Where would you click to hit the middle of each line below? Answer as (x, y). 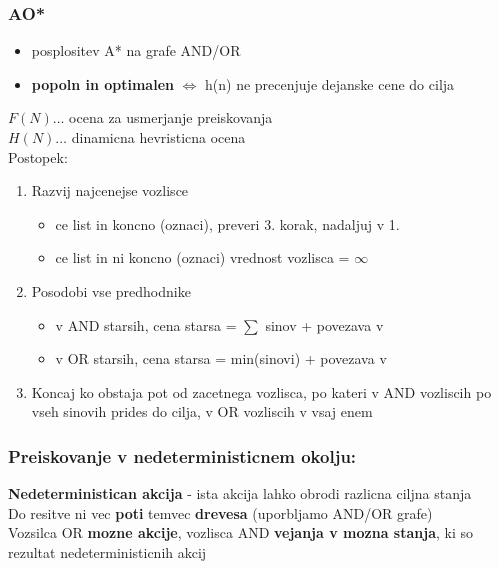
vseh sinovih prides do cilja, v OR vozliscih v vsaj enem (202, 411)
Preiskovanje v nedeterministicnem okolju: (182, 455)
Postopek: (38, 156)
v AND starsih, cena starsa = (146, 324)
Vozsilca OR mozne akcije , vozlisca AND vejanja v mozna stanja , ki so (240, 532)
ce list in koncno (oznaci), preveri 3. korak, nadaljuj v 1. (227, 223)
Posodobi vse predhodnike (111, 290)
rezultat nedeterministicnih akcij (107, 551)
